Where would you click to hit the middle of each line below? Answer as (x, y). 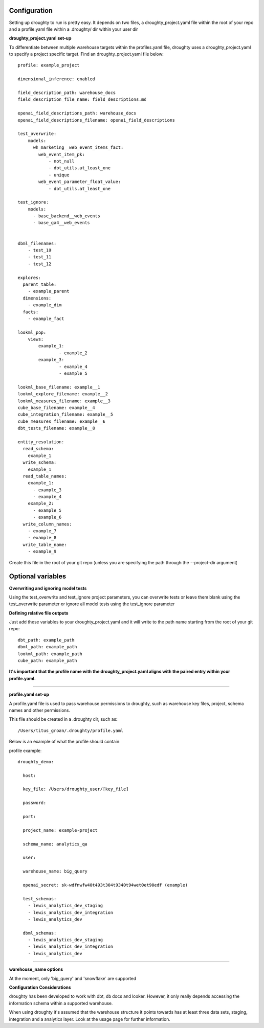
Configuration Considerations (40, 987)
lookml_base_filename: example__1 (59, 387)
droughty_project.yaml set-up (40, 38)
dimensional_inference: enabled (56, 79)
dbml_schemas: (40, 933)
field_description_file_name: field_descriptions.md (82, 100)
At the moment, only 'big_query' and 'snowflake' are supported (73, 978)
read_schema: (38, 449)
